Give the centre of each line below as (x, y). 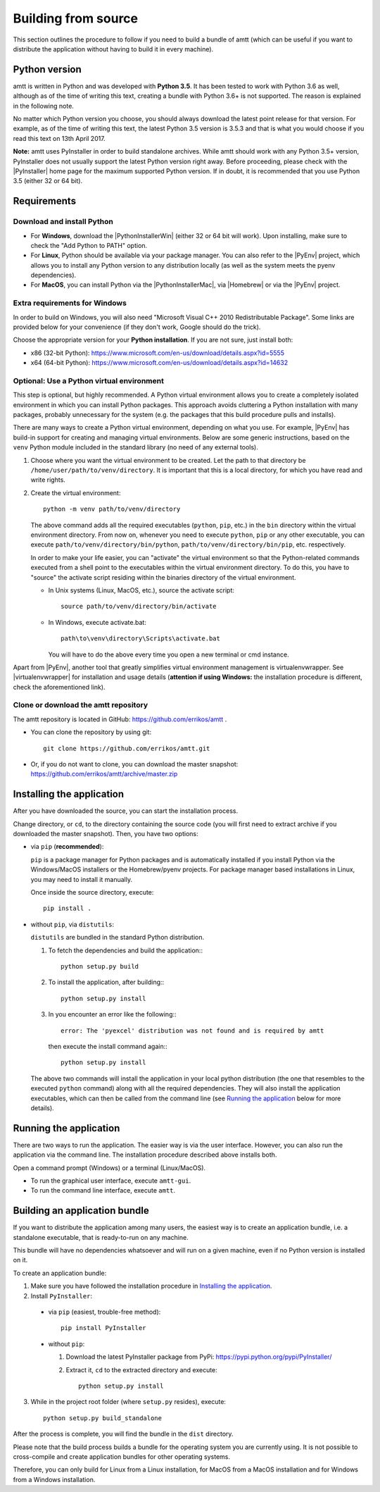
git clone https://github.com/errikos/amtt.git (127, 748)
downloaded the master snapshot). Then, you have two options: (106, 834)
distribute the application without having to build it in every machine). (113, 49)
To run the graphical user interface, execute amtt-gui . (111, 1181)
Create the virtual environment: (76, 492)
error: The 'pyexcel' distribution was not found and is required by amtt (192, 1031)
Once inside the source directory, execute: (92, 893)
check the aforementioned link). (59, 687)
